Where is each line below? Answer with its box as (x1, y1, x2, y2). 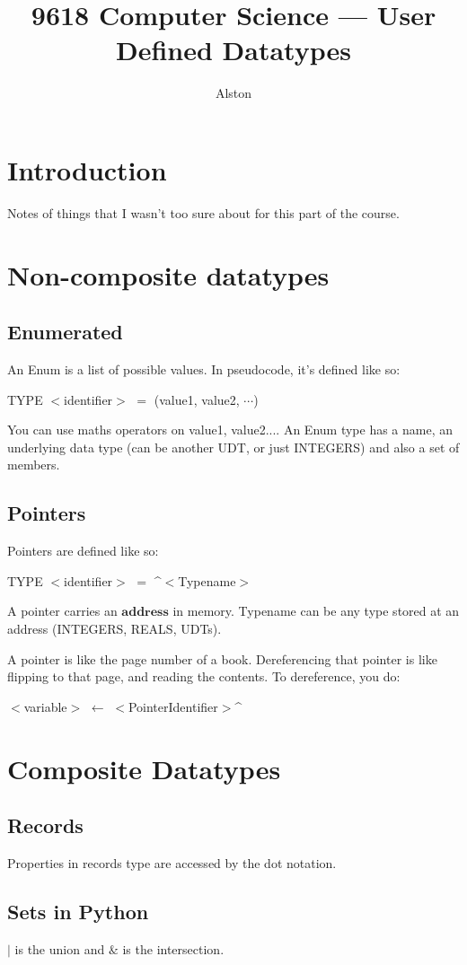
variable (23, 697, 67, 715)
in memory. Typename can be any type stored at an (172, 601, 460, 620)
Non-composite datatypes (7, 256, 330, 293)
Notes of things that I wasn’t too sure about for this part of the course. (7, 203, 400, 222)
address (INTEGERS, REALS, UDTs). (7, 618, 222, 637)
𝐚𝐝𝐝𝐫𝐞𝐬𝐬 (121, 606, 169, 619)
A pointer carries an (7, 601, 118, 620)
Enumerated (7, 318, 123, 346)
